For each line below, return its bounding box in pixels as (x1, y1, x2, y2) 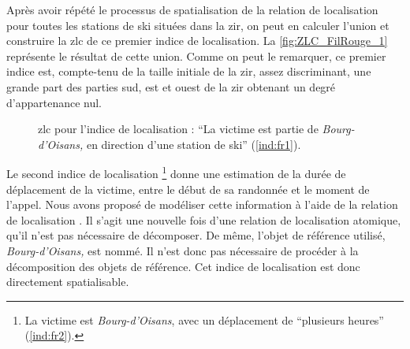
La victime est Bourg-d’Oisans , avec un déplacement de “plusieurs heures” (24, 311, 384, 328)
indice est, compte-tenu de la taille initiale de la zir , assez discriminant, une (6, 63, 371, 80)
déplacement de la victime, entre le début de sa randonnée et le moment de (6, 180, 370, 197)
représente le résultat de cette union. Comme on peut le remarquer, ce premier (6, 47, 386, 64)
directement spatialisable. (6, 273, 129, 290)
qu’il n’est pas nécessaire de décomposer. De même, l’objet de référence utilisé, (6, 227, 386, 243)
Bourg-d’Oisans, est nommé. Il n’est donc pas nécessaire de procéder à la (6, 242, 359, 258)
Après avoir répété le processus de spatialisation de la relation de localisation (6, 2, 378, 17)
